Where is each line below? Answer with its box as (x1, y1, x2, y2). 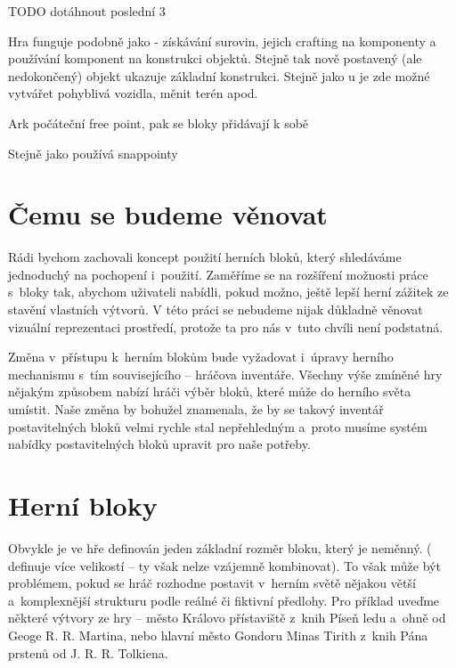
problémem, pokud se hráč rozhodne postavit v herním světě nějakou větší (8, 574, 416, 592)
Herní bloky (8, 487, 158, 523)
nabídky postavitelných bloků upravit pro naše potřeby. (8, 435, 311, 453)
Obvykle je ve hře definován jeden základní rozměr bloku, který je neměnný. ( (8, 538, 432, 557)
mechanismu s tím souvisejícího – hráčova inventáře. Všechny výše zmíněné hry (8, 364, 443, 383)
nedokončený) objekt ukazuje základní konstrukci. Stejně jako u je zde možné (8, 66, 430, 85)
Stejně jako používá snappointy (8, 143, 178, 162)
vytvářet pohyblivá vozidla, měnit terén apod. (8, 84, 258, 102)
